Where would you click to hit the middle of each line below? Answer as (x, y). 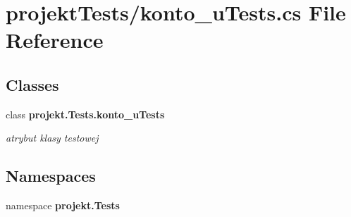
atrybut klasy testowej (52, 138)
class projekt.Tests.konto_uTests (85, 114)
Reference (55, 40)
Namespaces (51, 176)
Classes (32, 84)
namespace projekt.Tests (63, 205)
